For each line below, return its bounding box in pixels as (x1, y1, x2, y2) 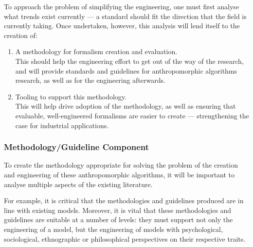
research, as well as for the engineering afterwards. (15, 75, 165, 85)
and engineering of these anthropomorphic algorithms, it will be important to (4, 169, 235, 179)
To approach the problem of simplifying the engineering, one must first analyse (4, 1, 239, 11)
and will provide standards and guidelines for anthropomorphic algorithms (15, 65, 237, 76)
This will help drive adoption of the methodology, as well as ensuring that (15, 101, 236, 111)
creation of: (4, 30, 37, 40)
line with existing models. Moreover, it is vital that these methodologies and (4, 205, 232, 215)
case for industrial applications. (15, 120, 109, 130)
